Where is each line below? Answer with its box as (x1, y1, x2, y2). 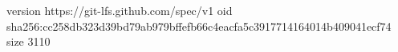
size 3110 (6, 33, 51, 50)
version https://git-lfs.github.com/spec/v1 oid (6, 2, 233, 18)
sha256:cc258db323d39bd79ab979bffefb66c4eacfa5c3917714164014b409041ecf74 (6, 17, 392, 34)
